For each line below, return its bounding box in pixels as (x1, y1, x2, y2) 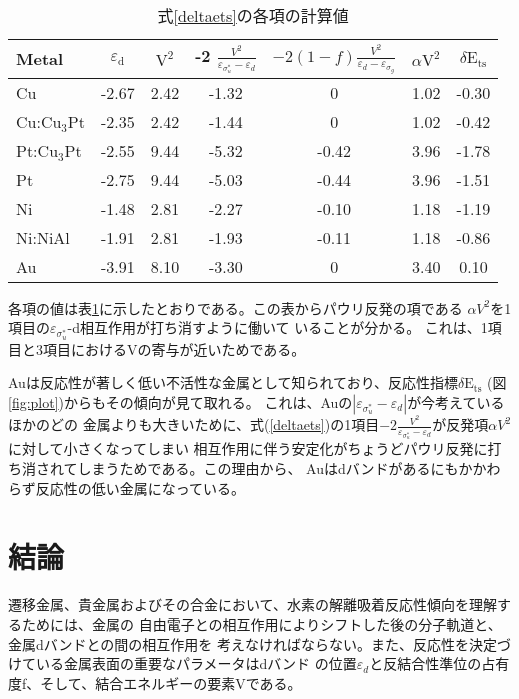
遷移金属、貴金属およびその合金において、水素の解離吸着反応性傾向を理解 (8, 594, 497, 615)
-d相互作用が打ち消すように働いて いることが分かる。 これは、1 (67, 317, 488, 338)
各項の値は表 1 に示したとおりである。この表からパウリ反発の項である (8, 297, 463, 318)
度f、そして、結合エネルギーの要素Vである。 (8, 672, 302, 693)
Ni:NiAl (16, 225, 70, 249)
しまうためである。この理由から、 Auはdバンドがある (77, 458, 431, 479)
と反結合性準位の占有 (369, 653, 510, 674)
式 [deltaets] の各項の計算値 (157, 4, 349, 27)
